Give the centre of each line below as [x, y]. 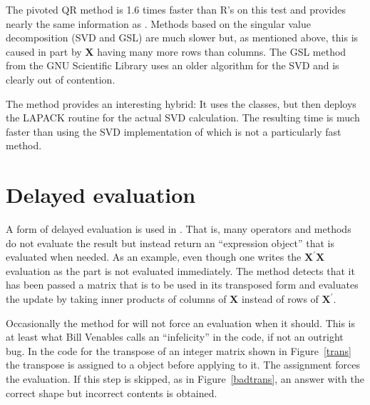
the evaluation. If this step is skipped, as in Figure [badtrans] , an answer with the [185, 379]
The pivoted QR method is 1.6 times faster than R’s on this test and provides [176, 9]
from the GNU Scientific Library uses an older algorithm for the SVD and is [173, 65]
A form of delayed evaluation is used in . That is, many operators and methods [179, 229]
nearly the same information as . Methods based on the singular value [158, 23]
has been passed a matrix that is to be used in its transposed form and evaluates [182, 285]
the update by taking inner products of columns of [116, 299]
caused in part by [44, 51]
